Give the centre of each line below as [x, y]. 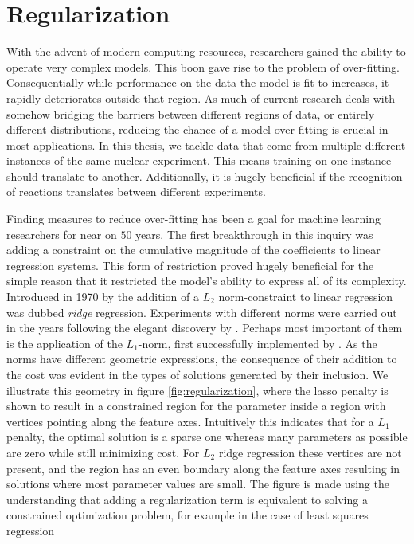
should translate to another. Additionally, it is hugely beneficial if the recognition [205, 176]
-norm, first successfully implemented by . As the [258, 343]
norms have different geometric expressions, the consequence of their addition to [202, 359]
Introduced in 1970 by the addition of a [103, 297]
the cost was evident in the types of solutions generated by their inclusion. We [197, 374]
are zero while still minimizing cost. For [103, 452]
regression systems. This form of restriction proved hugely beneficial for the [190, 265]
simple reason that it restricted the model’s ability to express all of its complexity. [207, 281]
